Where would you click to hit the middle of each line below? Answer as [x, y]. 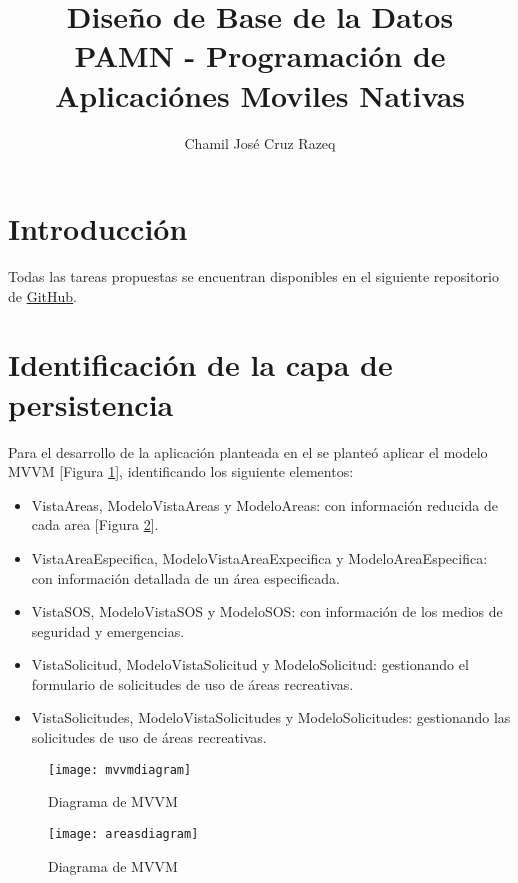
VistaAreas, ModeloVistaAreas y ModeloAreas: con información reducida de [264, 504]
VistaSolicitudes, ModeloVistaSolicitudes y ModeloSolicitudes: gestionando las [271, 717]
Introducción [98, 228]
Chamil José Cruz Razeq [260, 142]
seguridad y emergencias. [108, 630]
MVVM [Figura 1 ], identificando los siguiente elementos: [181, 471]
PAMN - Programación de [260, 55]
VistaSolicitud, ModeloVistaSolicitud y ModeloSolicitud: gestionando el [250, 664]
